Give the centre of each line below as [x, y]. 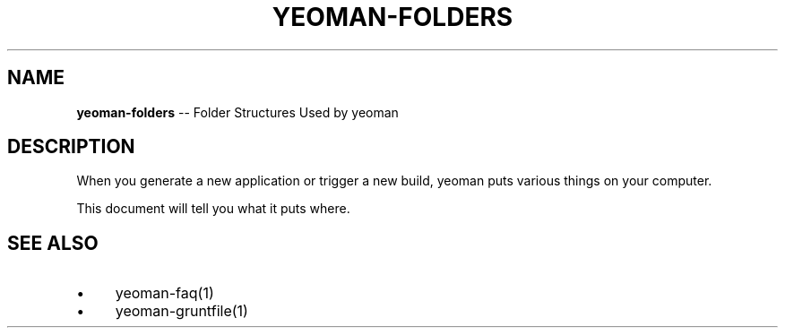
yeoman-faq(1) [164, 293]
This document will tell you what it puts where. [213, 209]
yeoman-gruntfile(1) [181, 311]
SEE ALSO [53, 243]
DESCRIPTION [71, 147]
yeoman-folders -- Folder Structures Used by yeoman [237, 112]
